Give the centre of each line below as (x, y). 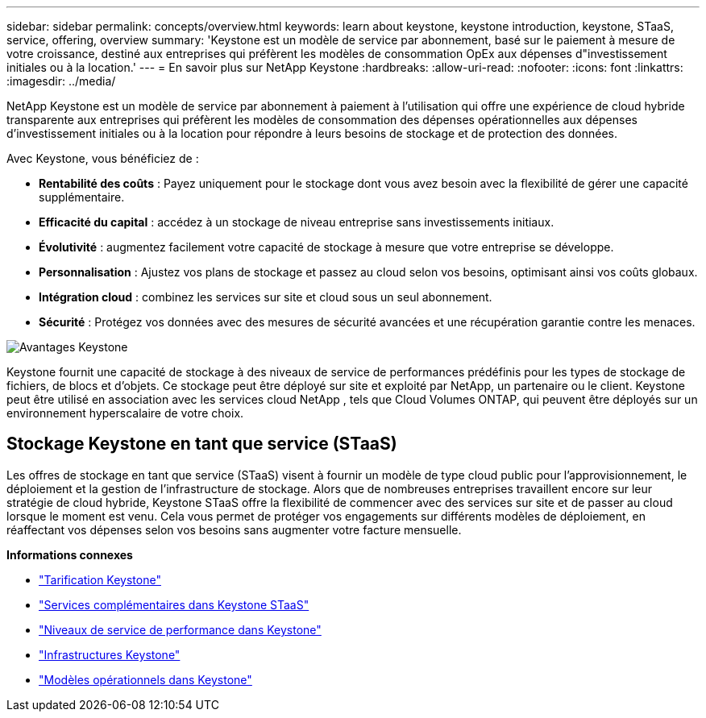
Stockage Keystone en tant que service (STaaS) (202, 444)
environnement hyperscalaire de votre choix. (125, 413)
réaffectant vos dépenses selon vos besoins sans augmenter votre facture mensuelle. (234, 529)
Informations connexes (70, 554)
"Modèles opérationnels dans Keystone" (145, 679)
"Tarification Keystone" (100, 579)
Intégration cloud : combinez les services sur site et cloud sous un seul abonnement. (266, 297)
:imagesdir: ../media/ (61, 81)
